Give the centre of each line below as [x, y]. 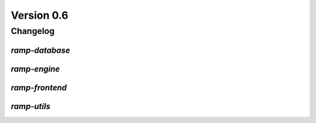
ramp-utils [31, 106]
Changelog [33, 31]
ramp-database [40, 50]
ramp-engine [35, 69]
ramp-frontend [39, 88]
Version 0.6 [39, 15]
